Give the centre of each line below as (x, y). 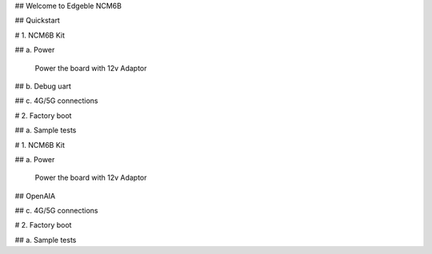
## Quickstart (37, 21)
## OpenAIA (35, 196)
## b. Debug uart (43, 86)
